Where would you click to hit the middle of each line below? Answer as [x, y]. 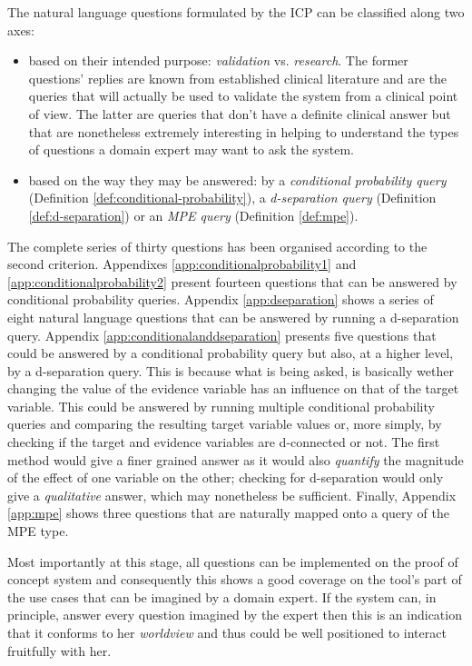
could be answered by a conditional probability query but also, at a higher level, [231, 353]
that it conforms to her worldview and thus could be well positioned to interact [227, 632]
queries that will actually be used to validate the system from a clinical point [243, 96]
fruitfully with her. [59, 650]
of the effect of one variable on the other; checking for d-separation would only [226, 477]
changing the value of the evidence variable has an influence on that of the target [233, 388]
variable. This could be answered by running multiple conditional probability [221, 406]
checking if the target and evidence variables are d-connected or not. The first [224, 442]
